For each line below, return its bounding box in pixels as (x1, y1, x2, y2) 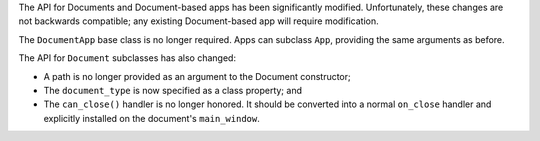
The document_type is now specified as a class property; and (43, 84, 302, 96)
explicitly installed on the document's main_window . (43, 112, 260, 124)
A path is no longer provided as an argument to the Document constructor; (43, 70, 352, 82)
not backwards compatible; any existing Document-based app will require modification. (18, 15, 379, 27)
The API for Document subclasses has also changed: (18, 52, 237, 64)
